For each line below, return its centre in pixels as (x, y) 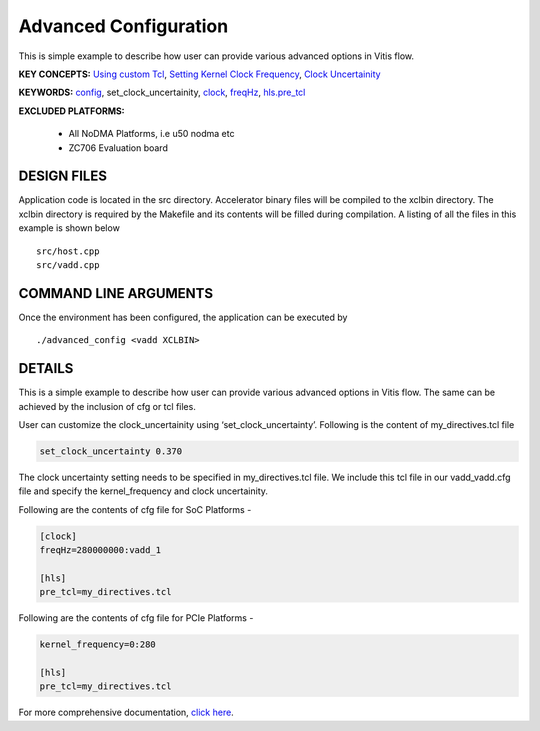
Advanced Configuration (123, 26)
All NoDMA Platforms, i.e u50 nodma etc (151, 134)
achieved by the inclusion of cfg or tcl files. (107, 406)
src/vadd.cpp (68, 264)
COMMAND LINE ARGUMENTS (116, 293)
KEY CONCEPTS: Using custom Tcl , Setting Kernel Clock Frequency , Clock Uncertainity (199, 74)
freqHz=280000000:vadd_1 (100, 550)
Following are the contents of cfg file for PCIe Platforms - (136, 618)
